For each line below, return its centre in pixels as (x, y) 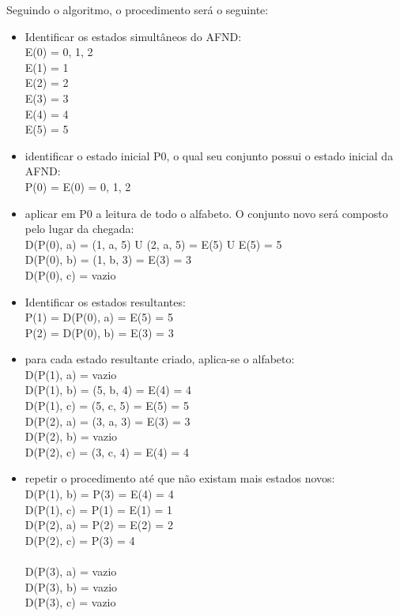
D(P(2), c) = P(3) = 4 (80, 540)
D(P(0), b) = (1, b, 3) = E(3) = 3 (108, 259)
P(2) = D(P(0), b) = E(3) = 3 (99, 332)
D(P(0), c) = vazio (70, 274)
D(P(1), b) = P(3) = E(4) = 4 (99, 494)
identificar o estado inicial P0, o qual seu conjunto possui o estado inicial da (209, 155)
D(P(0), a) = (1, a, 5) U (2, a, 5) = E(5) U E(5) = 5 (153, 244)
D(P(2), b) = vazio (71, 436)
